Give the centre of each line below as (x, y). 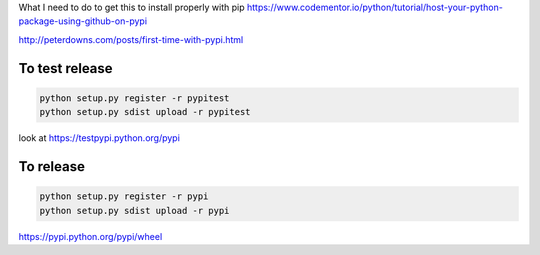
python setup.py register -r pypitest (134, 98)
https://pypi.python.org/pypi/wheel (90, 236)
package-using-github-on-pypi (83, 21)
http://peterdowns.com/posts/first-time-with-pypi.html (131, 39)
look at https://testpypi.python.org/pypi (99, 138)
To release (51, 166)
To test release (66, 68)
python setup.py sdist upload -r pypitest (145, 112)
